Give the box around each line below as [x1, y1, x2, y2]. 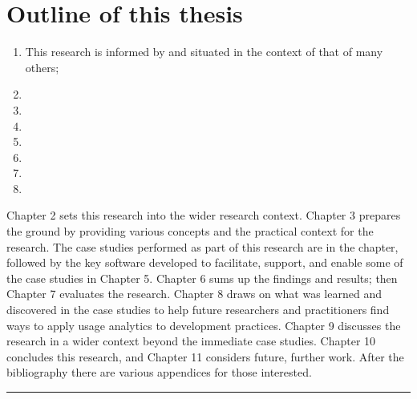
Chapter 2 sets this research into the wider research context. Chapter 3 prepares [6, 207, 401, 224]
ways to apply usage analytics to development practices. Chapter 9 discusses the [6, 316, 401, 333]
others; [25, 58, 59, 75]
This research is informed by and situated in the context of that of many [25, 43, 383, 60]
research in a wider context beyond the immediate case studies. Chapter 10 [6, 332, 376, 349]
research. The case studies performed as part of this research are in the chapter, [6, 238, 399, 255]
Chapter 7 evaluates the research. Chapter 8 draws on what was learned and [6, 285, 382, 302]
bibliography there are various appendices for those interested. [6, 364, 312, 381]
